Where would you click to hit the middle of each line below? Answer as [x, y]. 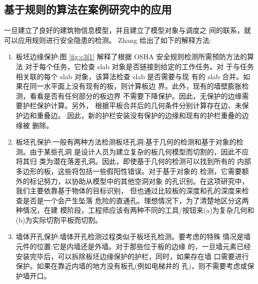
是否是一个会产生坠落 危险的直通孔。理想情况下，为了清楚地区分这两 [136, 200]
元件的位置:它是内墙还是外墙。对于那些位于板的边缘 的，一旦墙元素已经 [133, 246]
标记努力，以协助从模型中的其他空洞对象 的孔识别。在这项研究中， [139, 181]
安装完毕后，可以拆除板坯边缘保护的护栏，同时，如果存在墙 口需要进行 [132, 256]
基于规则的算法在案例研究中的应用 [88, 9]
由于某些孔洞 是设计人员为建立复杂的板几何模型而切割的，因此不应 [139, 151]
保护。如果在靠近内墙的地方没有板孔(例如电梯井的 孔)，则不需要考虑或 [131, 266]
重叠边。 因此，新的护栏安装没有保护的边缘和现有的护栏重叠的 [139, 115]
